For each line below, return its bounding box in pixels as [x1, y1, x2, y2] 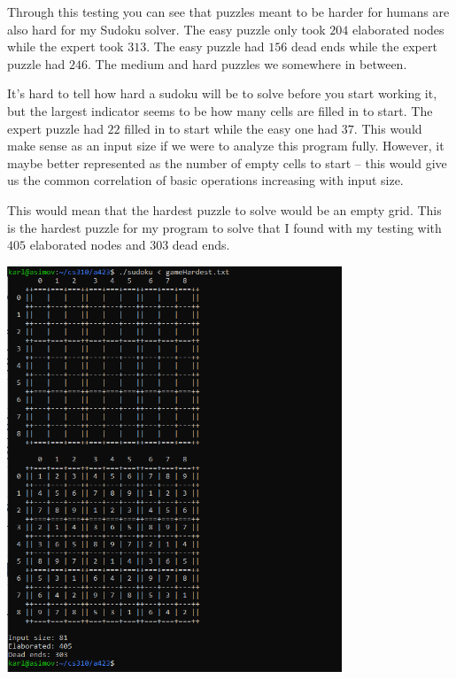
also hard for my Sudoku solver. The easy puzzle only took [7, 19, 326, 38]
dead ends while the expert [290, 37, 437, 56]
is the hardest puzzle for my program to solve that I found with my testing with [7, 218, 442, 236]
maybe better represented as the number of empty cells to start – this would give [7, 153, 447, 172]
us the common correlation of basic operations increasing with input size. [7, 171, 404, 189]
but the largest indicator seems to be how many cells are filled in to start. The [7, 101, 433, 120]
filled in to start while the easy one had [124, 119, 338, 137]
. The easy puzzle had [146, 37, 265, 56]
